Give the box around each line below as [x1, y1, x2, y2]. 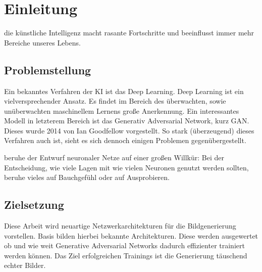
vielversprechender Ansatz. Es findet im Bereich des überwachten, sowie [4, 96, 226, 106]
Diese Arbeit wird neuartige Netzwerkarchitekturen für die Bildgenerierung [4, 220, 236, 231]
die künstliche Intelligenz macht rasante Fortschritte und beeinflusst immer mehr [4, 27, 254, 38]
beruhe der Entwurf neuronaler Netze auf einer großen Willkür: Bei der [4, 152, 224, 163]
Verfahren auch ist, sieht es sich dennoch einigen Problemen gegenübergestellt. [4, 135, 246, 146]
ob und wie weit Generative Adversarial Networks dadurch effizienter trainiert [4, 240, 245, 251]
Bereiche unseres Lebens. [4, 37, 81, 48]
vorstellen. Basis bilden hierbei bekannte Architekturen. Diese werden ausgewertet [4, 230, 258, 241]
